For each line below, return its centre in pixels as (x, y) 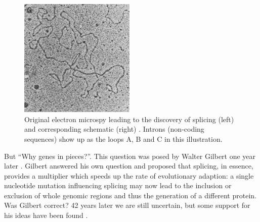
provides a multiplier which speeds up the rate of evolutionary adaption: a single (129, 175)
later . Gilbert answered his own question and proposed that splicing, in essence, (129, 166)
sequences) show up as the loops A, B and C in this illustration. (123, 138)
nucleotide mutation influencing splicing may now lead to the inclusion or (118, 185)
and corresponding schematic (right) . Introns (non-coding (114, 129)
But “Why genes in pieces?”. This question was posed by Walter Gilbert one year (130, 156)
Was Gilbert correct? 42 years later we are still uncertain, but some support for (127, 205)
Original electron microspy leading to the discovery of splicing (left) (129, 119)
